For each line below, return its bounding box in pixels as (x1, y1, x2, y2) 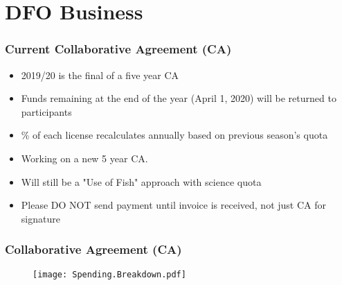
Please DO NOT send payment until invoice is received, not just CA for (21, 198, 326, 212)
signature (21, 211, 60, 225)
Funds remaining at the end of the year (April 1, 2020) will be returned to (21, 91, 336, 105)
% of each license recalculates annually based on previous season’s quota (21, 128, 328, 142)
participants (21, 104, 72, 119)
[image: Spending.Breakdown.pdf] (33, 269, 186, 279)
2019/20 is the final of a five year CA (21, 67, 179, 82)
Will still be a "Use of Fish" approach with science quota (21, 174, 262, 189)
